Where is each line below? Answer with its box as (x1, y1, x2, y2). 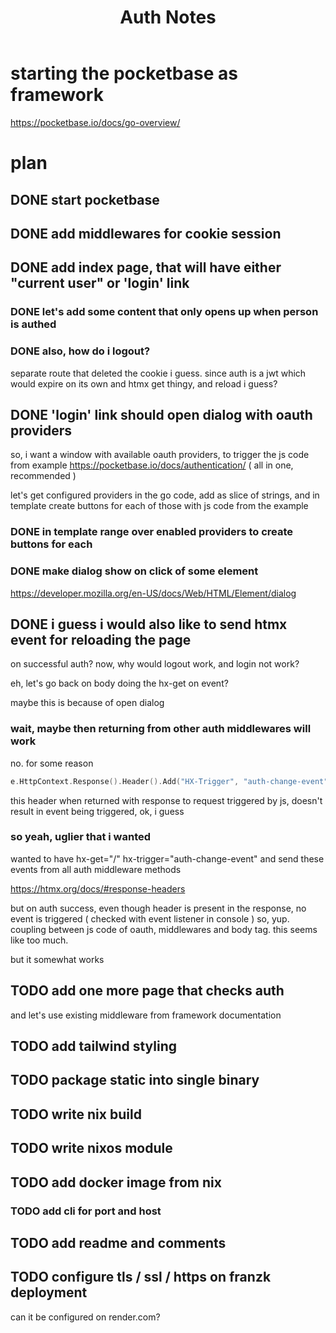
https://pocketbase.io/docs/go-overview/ (10, 116, 181, 128)
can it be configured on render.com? (10, 1311, 161, 1323)
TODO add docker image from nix (10, 1174, 222, 1191)
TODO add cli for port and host (10, 1204, 162, 1218)
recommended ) (10, 470, 77, 482)
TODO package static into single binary (10, 1072, 260, 1089)
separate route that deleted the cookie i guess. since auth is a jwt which (10, 367, 307, 379)
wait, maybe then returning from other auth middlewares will (10, 722, 312, 736)
